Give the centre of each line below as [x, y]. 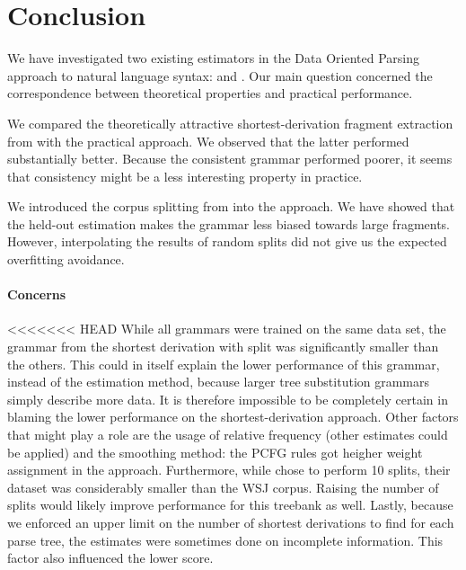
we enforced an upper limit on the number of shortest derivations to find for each [231, 522]
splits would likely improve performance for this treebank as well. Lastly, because [230, 505]
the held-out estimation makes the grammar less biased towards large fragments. [229, 223]
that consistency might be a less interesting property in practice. [185, 176]
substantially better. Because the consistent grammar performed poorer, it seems [230, 159]
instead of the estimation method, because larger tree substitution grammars [219, 382]
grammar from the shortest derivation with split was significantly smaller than [223, 347]
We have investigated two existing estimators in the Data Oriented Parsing [213, 58]
